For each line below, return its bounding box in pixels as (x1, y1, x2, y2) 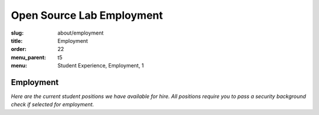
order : (11, 46, 27, 53)
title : (11, 37, 23, 44)
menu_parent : (11, 53, 47, 61)
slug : (11, 29, 24, 36)
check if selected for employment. (11, 101, 95, 108)
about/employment (57, 29, 104, 36)
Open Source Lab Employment (11, 9, 164, 22)
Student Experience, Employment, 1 (57, 62, 144, 69)
